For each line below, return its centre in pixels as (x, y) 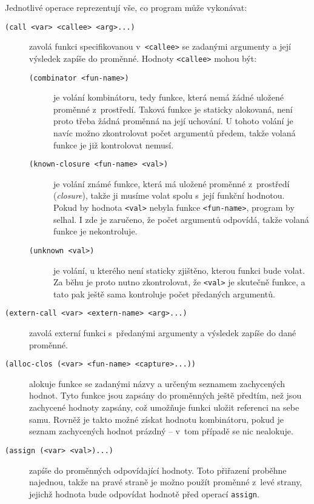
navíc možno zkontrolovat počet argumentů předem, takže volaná (175, 133)
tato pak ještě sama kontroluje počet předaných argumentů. (164, 293)
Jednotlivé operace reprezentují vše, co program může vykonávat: (126, 7)
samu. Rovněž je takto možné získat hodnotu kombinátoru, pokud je (157, 419)
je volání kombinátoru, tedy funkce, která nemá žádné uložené (169, 97)
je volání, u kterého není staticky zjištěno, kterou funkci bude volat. (179, 270)
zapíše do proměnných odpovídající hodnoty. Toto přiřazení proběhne (158, 470)
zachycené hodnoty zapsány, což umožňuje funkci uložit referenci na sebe (164, 407)
